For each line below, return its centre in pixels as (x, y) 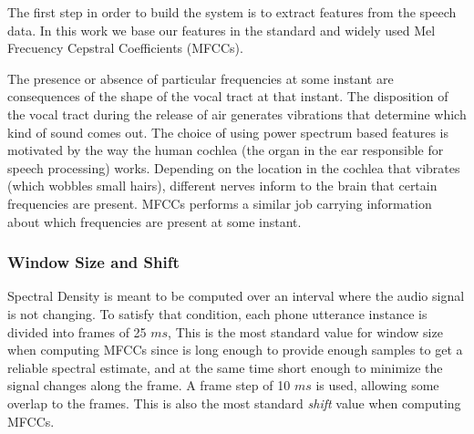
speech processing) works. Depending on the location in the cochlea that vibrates (234, 167)
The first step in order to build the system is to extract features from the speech (232, 12)
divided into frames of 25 (77, 331)
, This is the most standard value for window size (305, 331)
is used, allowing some (377, 385)
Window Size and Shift (93, 262)
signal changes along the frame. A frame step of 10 (149, 385)
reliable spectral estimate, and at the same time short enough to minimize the (225, 367)
